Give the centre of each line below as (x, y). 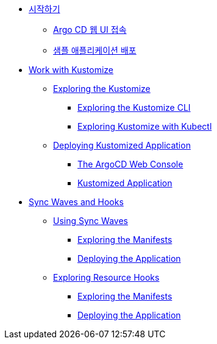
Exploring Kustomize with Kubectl (145, 126)
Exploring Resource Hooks (106, 277)
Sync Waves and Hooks (76, 202)
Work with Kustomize (71, 70)
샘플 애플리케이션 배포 (95, 50)
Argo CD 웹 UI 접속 (90, 30)
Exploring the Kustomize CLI (134, 107)
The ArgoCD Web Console (130, 164)
